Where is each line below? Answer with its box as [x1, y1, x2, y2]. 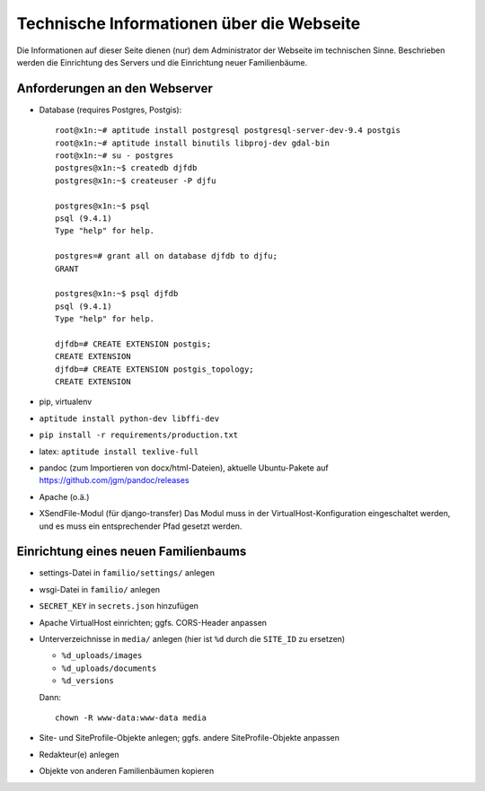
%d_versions [61, 676, 114, 686]
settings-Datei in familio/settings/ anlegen [39, 567, 216, 578]
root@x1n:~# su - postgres [55, 151, 174, 161]
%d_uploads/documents [61, 663, 157, 673]
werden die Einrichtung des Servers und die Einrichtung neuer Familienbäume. [16, 57, 308, 67]
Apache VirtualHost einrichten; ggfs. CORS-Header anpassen [39, 617, 268, 628]
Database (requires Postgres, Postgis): [39, 104, 182, 115]
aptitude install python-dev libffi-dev [39, 413, 220, 424]
